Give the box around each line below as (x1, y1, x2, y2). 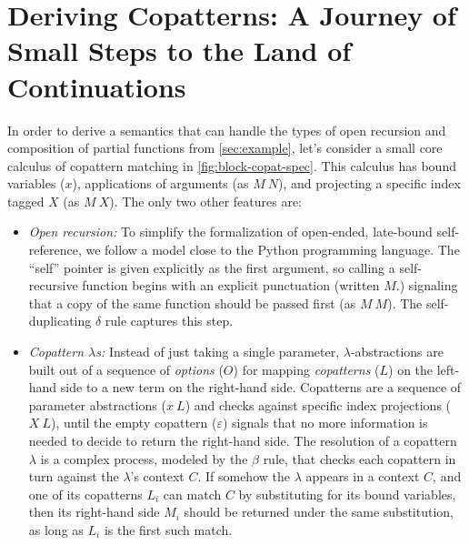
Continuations (7, 67, 186, 105)
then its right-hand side (28, 502, 160, 521)
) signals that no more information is (223, 413, 428, 432)
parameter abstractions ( (28, 395, 166, 414)
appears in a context (305, 467, 420, 486)
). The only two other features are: (109, 191, 303, 210)
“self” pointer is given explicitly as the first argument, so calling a (28, 257, 395, 277)
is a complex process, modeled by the (40, 449, 248, 468)
